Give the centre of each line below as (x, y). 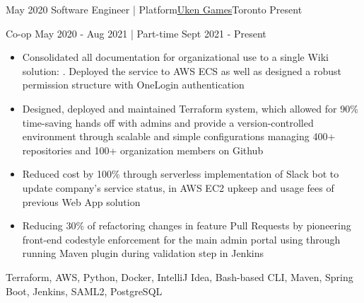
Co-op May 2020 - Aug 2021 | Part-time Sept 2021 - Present (136, 33)
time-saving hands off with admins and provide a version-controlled (168, 122)
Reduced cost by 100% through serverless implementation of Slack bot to (181, 174)
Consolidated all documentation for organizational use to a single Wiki (175, 57)
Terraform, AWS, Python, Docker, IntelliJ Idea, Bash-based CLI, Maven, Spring (180, 276)
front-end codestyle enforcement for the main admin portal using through (181, 239)
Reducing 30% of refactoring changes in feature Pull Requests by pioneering (187, 225)
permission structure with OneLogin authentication (133, 85)
